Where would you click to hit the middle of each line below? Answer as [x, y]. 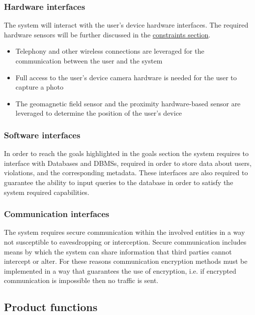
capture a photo [40, 87]
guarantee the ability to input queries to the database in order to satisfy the [119, 182]
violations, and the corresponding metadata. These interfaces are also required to [126, 173]
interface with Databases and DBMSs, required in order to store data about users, [128, 163]
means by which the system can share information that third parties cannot [118, 251]
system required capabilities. [47, 192]
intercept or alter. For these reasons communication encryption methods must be [126, 261]
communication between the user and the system [89, 61]
